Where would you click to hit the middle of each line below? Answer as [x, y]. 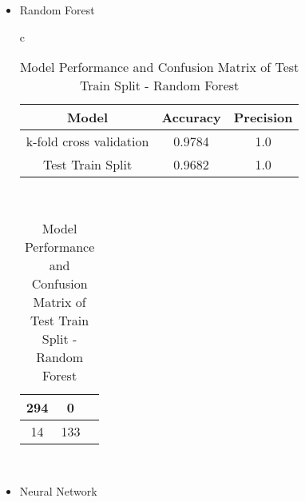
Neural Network [58, 491]
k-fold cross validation [87, 141]
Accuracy [191, 118]
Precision [263, 118]
